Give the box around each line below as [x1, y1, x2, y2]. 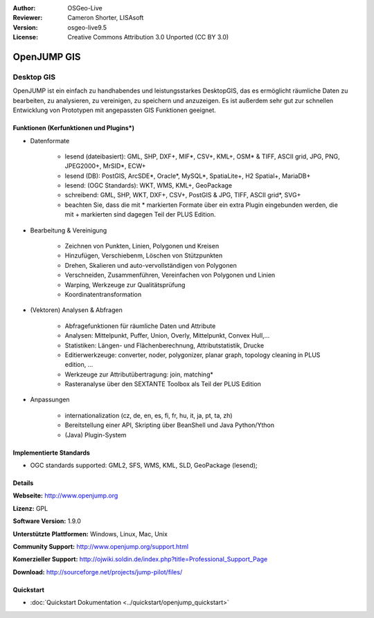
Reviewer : [12, 14, 43, 22]
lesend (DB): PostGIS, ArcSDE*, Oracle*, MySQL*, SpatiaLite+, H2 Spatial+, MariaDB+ [64, 172, 311, 180]
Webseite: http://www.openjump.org [12, 491, 118, 500]
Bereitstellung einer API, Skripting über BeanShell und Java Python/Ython [64, 421, 275, 429]
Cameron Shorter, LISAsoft [67, 14, 144, 22]
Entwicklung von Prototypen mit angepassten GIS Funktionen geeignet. [12, 106, 216, 114]
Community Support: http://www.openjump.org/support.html [12, 543, 189, 550]
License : [12, 33, 38, 42]
